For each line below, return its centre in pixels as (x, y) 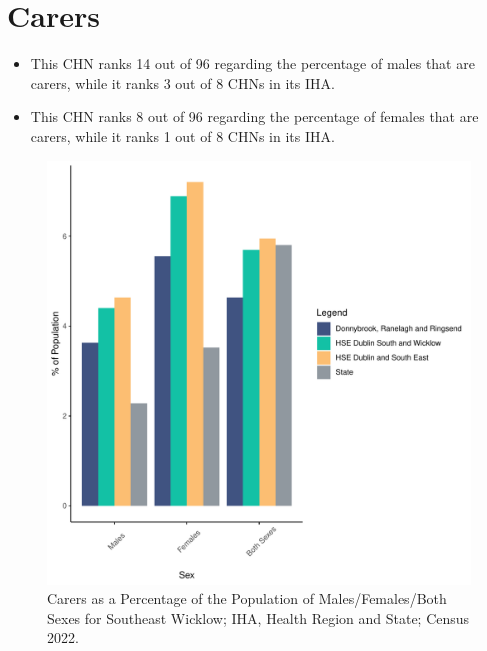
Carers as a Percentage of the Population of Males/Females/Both (247, 598)
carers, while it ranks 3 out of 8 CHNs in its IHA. (182, 82)
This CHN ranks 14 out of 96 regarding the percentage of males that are (252, 63)
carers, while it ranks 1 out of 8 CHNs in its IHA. (182, 135)
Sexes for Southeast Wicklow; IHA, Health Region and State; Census (258, 617)
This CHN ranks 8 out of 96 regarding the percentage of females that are (254, 116)
